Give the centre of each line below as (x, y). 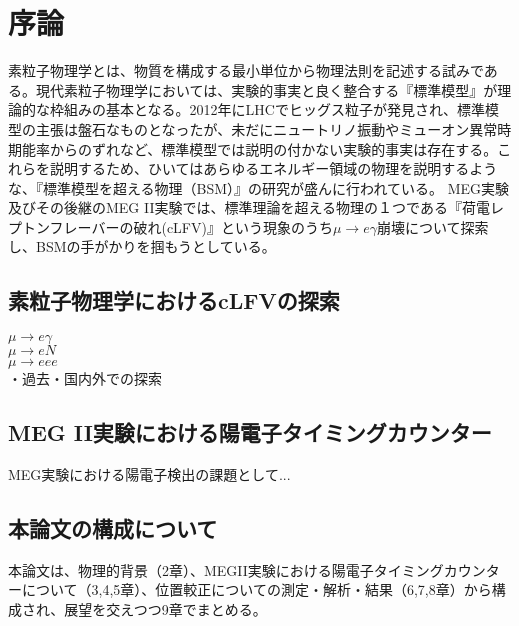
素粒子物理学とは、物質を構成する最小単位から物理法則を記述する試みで (246, 70)
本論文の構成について (113, 528)
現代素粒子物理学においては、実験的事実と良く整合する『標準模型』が (266, 89)
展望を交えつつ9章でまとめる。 (165, 609)
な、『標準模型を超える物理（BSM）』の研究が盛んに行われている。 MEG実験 (259, 187)
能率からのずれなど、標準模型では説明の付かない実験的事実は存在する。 (259, 148)
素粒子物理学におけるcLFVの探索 (174, 300)
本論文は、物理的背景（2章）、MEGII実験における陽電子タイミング (226, 569)
